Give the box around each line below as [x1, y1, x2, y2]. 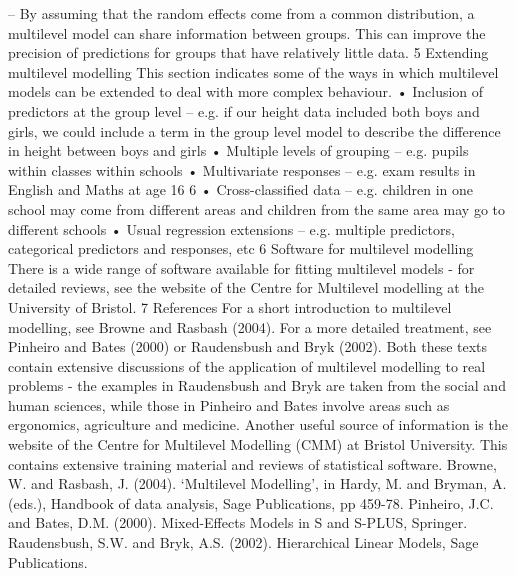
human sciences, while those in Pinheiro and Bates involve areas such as [8, 394, 450, 415]
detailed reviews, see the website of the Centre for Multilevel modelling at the [8, 277, 484, 298]
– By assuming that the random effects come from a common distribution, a [8, 3, 475, 23]
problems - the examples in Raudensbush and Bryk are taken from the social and [8, 375, 506, 396]
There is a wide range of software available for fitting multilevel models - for [8, 257, 475, 278]
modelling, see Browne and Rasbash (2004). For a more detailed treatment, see [8, 316, 492, 337]
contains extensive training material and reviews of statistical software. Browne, [8, 453, 497, 474]
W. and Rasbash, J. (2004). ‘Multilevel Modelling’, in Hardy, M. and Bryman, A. [8, 473, 507, 494]
